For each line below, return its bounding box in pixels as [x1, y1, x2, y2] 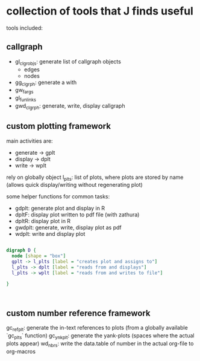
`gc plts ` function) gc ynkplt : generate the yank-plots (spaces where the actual [6, 332, 195, 340]
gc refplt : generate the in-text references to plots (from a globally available [6, 324, 188, 333]
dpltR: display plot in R [14, 218, 71, 225]
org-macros [6, 348, 36, 355]
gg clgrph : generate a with [14, 79, 77, 87]
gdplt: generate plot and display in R [14, 204, 105, 212]
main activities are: [6, 137, 53, 145]
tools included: [6, 24, 43, 31]
